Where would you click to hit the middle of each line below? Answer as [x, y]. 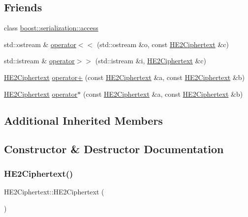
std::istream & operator [39, 61]
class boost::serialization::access [51, 28]
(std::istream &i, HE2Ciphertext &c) [151, 61]
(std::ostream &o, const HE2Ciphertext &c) [163, 44]
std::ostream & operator [40, 44]
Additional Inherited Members [83, 120]
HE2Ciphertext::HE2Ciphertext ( [54, 191]
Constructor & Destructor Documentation [114, 149]
